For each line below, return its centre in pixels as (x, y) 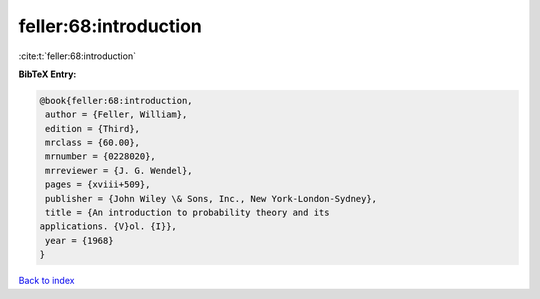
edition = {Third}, (92, 128)
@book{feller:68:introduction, (116, 100)
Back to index (46, 281)
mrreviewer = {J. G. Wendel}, (119, 170)
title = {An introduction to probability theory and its (187, 213)
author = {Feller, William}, (116, 114)
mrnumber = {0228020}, (101, 156)
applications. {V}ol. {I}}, (108, 226)
